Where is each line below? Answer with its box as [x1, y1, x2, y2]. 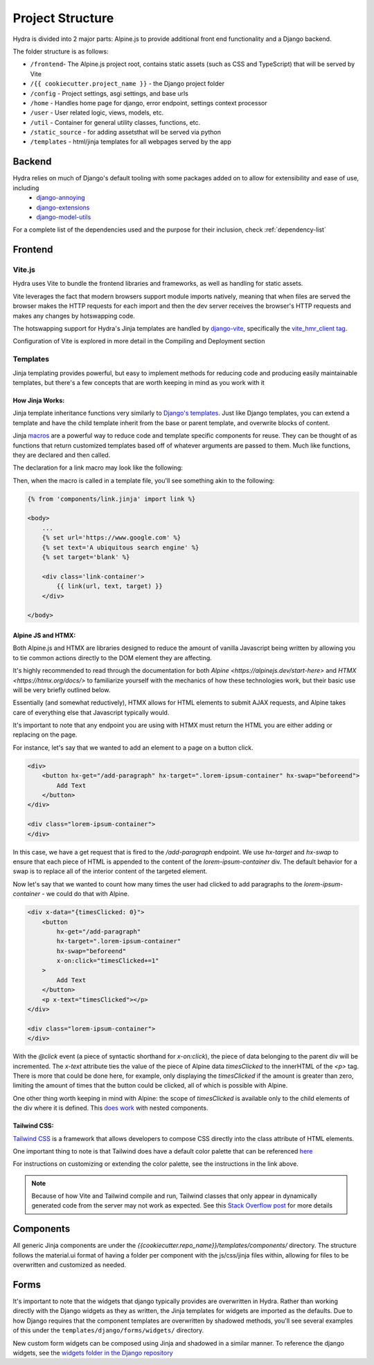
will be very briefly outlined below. [12, 685, 111, 694]
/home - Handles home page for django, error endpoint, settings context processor [30, 98, 267, 107]
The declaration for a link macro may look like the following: [12, 463, 184, 472]
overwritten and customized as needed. [12, 1261, 127, 1269]
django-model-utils [36, 212, 91, 221]
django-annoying [36, 194, 86, 202]
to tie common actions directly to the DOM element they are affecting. [12, 653, 213, 662]
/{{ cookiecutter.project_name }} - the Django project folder [30, 80, 225, 88]
